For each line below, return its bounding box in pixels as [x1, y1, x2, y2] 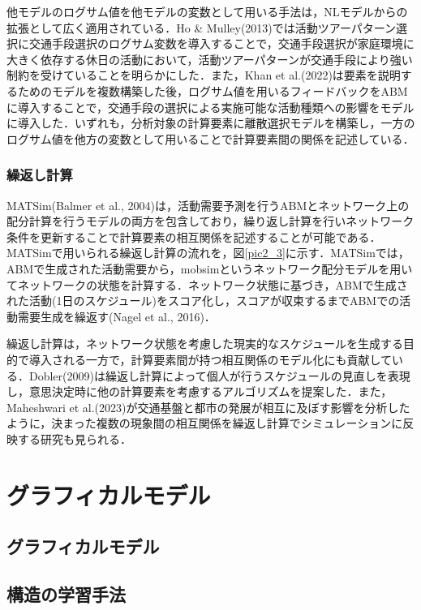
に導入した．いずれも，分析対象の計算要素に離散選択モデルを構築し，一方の [6, 114, 415, 131]
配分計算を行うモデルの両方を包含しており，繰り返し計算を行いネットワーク [6, 213, 415, 230]
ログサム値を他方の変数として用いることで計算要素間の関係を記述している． [6, 130, 415, 147]
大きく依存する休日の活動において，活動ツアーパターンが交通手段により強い [6, 50, 413, 67]
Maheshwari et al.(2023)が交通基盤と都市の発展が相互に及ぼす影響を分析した [6, 398, 410, 415]
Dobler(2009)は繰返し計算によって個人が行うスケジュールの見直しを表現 [28, 367, 410, 384]
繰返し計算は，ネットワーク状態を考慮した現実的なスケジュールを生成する [6, 335, 404, 352]
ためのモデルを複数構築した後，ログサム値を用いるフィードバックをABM [17, 82, 408, 99]
